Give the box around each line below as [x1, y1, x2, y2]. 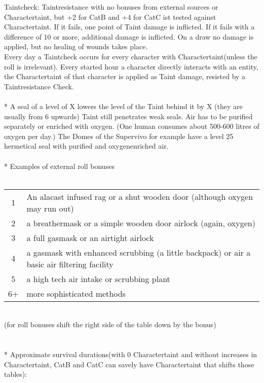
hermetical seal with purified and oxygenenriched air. [4, 141, 169, 151]
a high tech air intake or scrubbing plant [26, 272, 170, 285]
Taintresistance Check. [4, 81, 74, 91]
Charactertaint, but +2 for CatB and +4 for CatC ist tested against [4, 11, 216, 22]
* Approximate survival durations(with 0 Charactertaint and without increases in [4, 349, 257, 360]
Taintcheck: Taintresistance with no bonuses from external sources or [4, 2, 218, 12]
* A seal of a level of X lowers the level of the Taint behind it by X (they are [4, 100, 243, 111]
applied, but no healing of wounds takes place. [4, 41, 148, 52]
